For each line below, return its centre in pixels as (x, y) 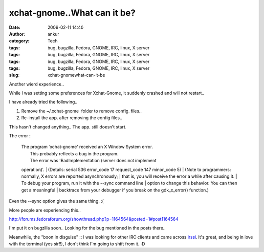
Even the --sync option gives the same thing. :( (56, 201)
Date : (15, 27)
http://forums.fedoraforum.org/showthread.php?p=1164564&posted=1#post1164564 (94, 219)
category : (19, 41)
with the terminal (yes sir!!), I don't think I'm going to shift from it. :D (77, 244)
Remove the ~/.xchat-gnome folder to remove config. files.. (81, 111)
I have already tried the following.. (43, 102)
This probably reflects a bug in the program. (74, 153)
